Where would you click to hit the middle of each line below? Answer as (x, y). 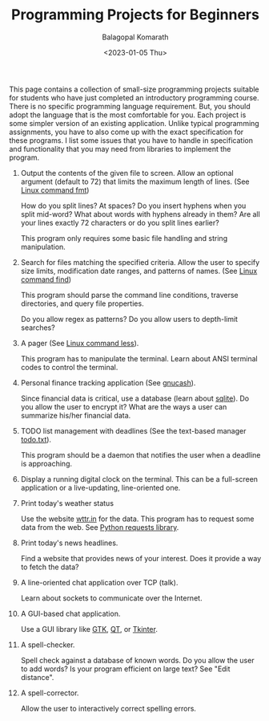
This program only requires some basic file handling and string (124, 238)
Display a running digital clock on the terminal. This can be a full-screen (139, 479)
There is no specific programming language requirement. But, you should (130, 106)
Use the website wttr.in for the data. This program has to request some (137, 519)
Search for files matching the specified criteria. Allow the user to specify (140, 262)
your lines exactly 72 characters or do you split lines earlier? (120, 222)
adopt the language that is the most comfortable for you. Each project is (128, 115)
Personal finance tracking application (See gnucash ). (108, 382)
